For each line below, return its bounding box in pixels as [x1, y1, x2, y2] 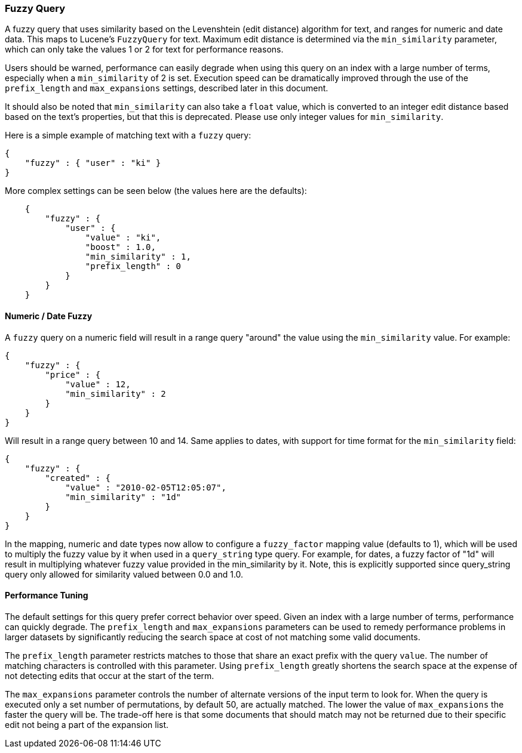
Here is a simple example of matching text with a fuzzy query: [5, 130, 251, 141]
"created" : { [45, 473, 111, 483]
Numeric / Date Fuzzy [5, 310, 93, 321]
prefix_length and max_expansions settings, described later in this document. [5, 83, 328, 94]
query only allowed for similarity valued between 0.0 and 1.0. [5, 569, 244, 579]
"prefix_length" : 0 [85, 261, 182, 271]
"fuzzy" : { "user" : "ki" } [24, 158, 161, 168]
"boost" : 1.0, [85, 242, 156, 252]
